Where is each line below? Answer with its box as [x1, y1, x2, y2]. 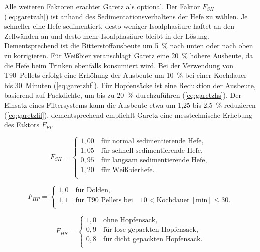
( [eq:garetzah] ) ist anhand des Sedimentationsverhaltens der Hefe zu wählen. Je [4, 11, 248, 21]
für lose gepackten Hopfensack [103, 226, 196, 234]
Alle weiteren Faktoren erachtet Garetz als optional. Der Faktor [4, 1, 200, 11]
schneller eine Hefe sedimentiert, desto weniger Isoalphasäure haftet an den [4, 21, 235, 31]
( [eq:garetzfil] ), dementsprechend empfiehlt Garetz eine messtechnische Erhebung [4, 109, 253, 120]
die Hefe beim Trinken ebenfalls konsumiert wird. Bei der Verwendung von [4, 60, 234, 70]
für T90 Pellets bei [75, 196, 133, 204]
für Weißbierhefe [101, 166, 153, 174]
